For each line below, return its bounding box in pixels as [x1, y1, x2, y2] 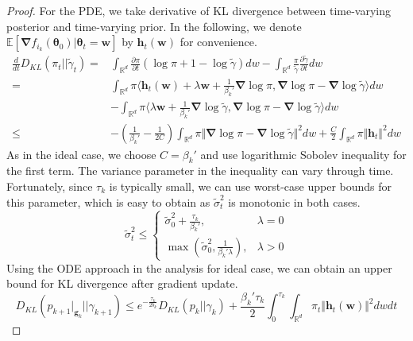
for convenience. [179, 33, 257, 50]
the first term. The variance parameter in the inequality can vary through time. [6, 162, 394, 179]
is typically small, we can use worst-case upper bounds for [109, 178, 392, 195]
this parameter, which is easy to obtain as [6, 193, 210, 210]
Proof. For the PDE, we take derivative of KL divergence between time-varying [6, 2, 392, 18]
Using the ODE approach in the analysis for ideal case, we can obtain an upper [6, 259, 392, 276]
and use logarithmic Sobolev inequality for [200, 145, 407, 162]
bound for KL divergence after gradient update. [6, 275, 238, 292]
